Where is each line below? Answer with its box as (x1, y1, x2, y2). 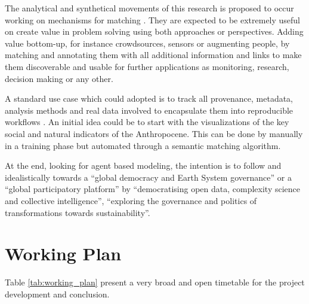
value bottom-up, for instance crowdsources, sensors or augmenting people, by (5, 37, 290, 49)
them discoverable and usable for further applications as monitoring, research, (5, 60, 289, 72)
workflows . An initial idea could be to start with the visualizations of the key (5, 115, 289, 128)
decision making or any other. (5, 72, 113, 84)
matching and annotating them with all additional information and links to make (5, 48, 302, 61)
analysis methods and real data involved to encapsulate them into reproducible (5, 104, 293, 116)
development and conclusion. (5, 287, 110, 300)
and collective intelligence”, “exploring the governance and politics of (5, 194, 257, 206)
